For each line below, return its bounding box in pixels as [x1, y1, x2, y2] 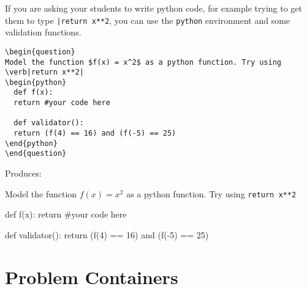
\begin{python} [5, 78, 67, 87]
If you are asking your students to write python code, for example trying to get [5, 2, 302, 14]
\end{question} [5, 149, 67, 158]
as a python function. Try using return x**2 [126, 187, 297, 200]
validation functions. [5, 26, 81, 38]
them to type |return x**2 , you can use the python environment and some [5, 13, 290, 26]
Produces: [5, 167, 42, 180]
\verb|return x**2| [5, 68, 84, 77]
